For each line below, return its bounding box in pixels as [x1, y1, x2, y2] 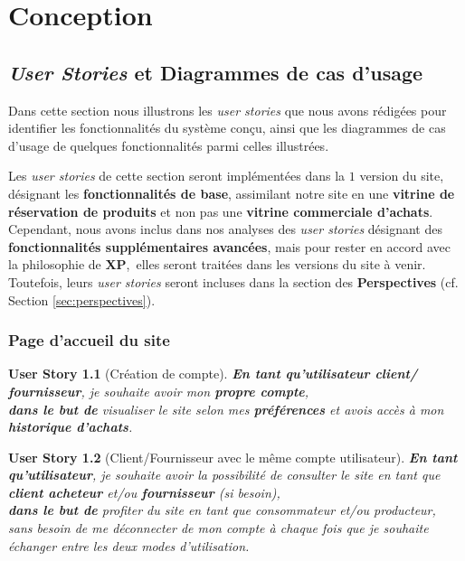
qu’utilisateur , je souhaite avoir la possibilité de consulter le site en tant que [8, 465, 441, 484]
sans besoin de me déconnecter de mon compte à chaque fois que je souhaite [8, 519, 429, 538]
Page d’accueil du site [8, 329, 170, 351]
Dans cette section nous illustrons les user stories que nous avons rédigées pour [8, 100, 447, 119]
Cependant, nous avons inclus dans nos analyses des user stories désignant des [8, 220, 442, 238]
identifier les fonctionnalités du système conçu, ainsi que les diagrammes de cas [8, 118, 446, 137]
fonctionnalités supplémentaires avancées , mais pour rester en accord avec [8, 237, 451, 256]
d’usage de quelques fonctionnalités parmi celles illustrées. [8, 136, 329, 154]
